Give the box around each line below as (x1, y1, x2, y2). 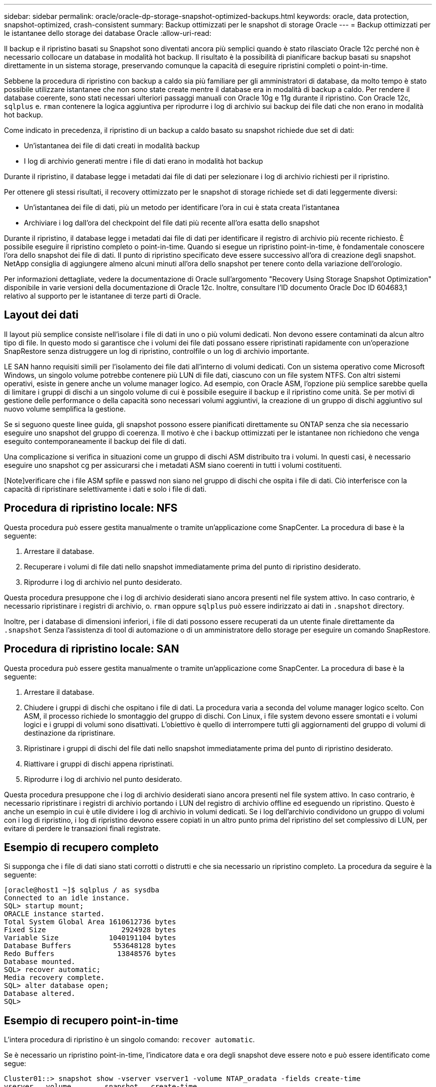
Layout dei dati (4, 309, 79, 322)
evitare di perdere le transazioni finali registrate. (4, 824, 161, 833)
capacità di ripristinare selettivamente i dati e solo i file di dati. (4, 484, 207, 493)
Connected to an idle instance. (4, 894, 130, 902)
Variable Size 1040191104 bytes (4, 934, 176, 942)
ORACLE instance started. (4, 910, 105, 918)
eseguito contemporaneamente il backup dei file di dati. (4, 436, 187, 445)
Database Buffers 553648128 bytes (4, 942, 176, 950)
